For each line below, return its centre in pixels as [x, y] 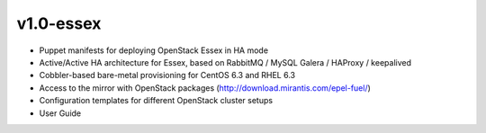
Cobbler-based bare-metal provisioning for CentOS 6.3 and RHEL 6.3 [167, 75]
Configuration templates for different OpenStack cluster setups [156, 101]
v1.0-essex [59, 23]
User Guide [60, 113]
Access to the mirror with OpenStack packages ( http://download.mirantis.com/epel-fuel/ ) [205, 88]
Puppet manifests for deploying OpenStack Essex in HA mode [154, 50]
